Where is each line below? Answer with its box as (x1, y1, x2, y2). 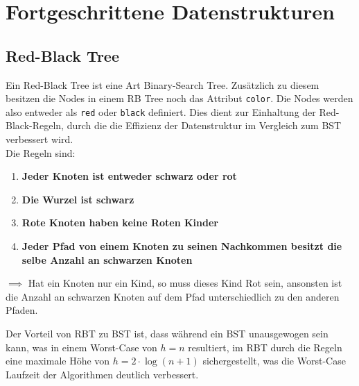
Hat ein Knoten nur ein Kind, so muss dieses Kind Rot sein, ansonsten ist (28, 276, 342, 290)
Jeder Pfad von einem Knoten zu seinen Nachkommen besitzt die (21, 239, 342, 253)
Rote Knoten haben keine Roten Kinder (21, 215, 218, 230)
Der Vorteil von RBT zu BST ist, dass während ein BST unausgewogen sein (6, 326, 329, 341)
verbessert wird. (6, 132, 73, 146)
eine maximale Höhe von (6, 353, 110, 368)
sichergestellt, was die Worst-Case (202, 353, 346, 368)
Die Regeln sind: (6, 145, 76, 160)
